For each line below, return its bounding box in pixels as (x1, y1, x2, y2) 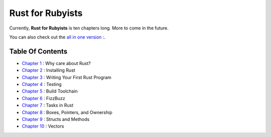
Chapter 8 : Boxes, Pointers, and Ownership (22, 109, 112, 115)
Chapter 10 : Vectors (22, 123, 64, 129)
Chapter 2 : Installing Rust (22, 67, 75, 73)
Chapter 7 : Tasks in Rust (22, 102, 74, 108)
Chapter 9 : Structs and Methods (22, 116, 90, 122)
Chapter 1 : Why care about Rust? (22, 60, 91, 66)
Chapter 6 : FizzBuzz (22, 95, 65, 101)
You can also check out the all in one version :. (9, 34, 105, 40)
